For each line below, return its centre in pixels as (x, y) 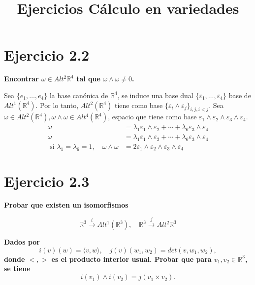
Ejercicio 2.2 (47, 55)
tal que (88, 79)
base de (240, 95)
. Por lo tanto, (57, 105)
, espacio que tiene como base (152, 117)
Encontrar (21, 79)
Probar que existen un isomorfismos (66, 204)
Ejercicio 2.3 (47, 181)
